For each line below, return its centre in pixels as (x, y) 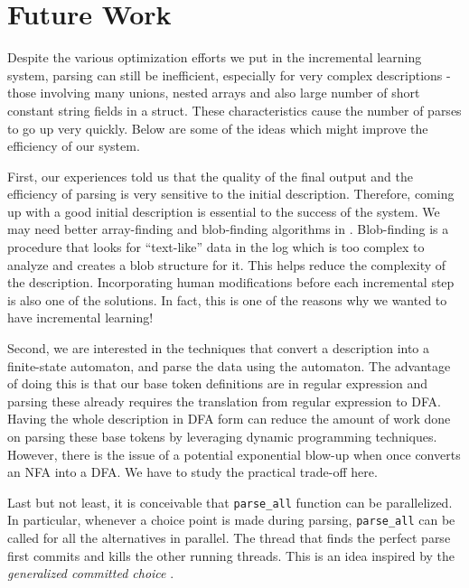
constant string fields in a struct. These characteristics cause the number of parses (234, 110)
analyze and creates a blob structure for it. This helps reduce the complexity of (227, 264)
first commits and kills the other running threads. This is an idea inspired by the (231, 555)
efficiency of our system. (74, 146)
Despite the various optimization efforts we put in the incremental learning (215, 57)
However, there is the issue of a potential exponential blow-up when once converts (234, 454)
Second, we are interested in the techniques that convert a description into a (219, 348)
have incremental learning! (80, 317)
